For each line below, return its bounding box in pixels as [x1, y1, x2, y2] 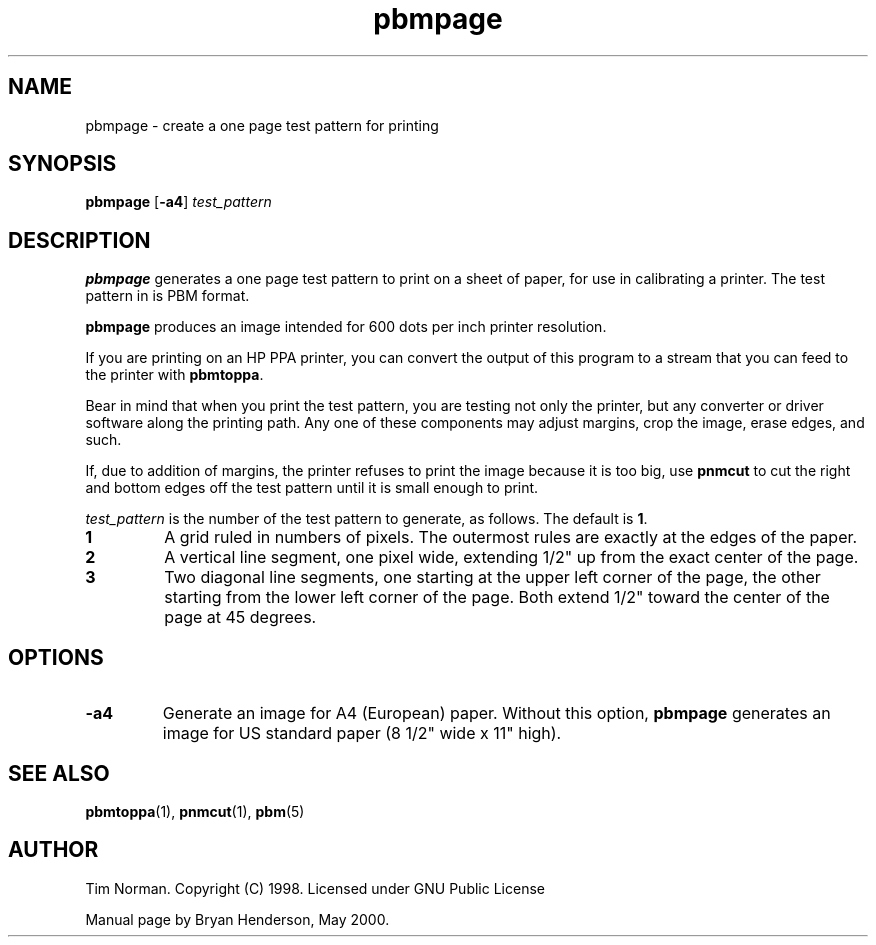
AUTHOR [8, 837, 99, 863]
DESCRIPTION [8, 227, 151, 253]
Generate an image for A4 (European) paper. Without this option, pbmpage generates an [162, 703, 831, 724]
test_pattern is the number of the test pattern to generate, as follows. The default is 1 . [85, 510, 648, 528]
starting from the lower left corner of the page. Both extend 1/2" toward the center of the [164, 587, 830, 608]
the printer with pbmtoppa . [85, 366, 264, 384]
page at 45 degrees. [164, 607, 317, 628]
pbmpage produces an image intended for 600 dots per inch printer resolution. [85, 318, 607, 336]
